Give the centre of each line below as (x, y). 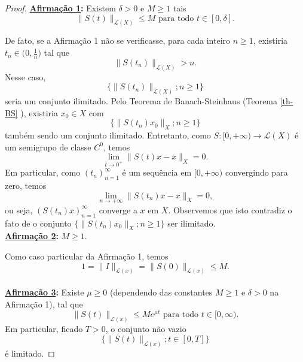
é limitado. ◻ (30, 353)
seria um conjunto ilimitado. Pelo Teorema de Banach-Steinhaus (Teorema (141, 101)
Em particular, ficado (44, 329)
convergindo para (256, 172)
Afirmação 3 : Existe (45, 292)
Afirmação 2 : (32, 236)
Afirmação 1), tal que (44, 304)
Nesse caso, (25, 76)
